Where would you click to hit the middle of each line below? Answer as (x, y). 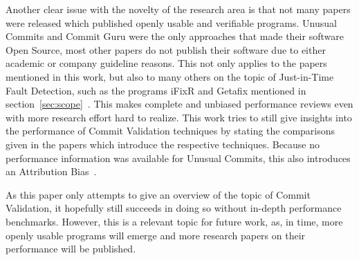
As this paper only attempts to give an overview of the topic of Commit (158, 194)
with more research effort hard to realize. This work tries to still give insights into (179, 117)
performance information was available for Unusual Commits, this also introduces (178, 158)
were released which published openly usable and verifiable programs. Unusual (171, 22)
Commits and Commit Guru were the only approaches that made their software (175, 36)
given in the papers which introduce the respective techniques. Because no (163, 144)
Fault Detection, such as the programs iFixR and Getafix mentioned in (156, 90)
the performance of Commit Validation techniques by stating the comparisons (171, 131)
